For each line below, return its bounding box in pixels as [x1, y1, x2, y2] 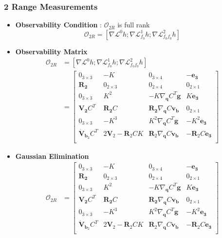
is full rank [117, 20, 150, 30]
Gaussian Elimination [15, 151, 89, 161]
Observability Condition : [15, 20, 102, 30]
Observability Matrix [15, 46, 88, 56]
